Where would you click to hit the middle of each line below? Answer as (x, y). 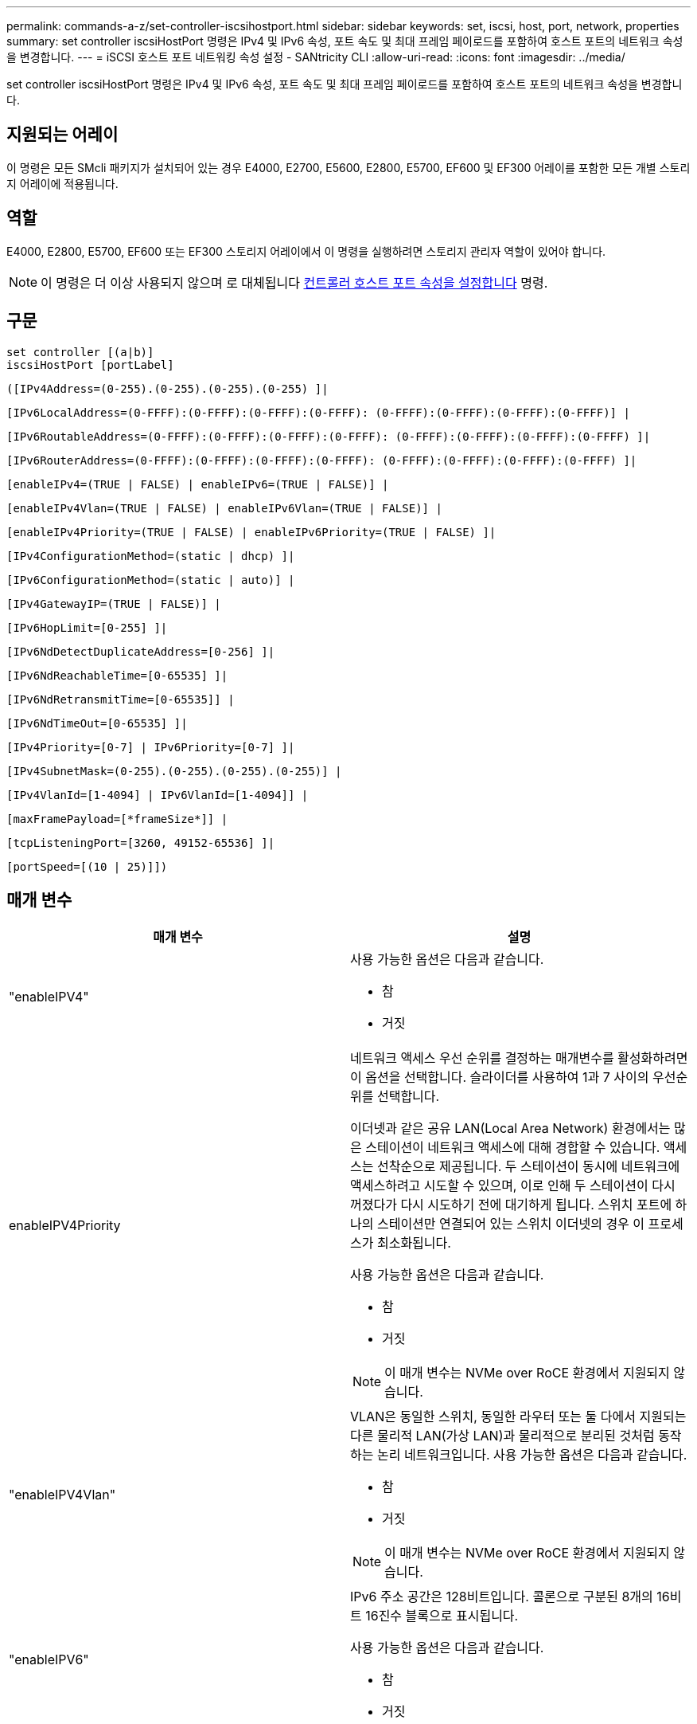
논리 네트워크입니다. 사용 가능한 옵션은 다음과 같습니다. (532, 1455)
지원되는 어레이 (62, 135)
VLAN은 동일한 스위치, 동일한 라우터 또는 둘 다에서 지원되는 (518, 1417)
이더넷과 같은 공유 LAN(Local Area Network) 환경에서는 (510, 1128)
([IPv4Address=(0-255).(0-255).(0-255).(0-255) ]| (167, 388)
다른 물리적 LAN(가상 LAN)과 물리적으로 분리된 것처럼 (502, 1436)
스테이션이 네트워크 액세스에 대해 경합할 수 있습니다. (513, 1148)
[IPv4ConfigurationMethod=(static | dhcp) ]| (151, 556)
